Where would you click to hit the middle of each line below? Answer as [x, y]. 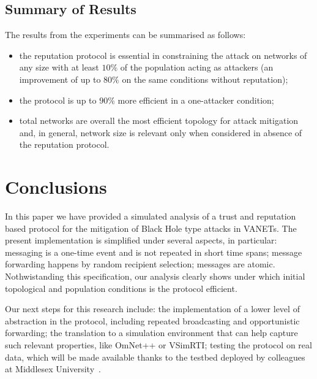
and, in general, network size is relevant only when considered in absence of [161, 132]
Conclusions [56, 187]
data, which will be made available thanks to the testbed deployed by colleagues [155, 357]
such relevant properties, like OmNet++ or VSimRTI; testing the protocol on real [158, 345]
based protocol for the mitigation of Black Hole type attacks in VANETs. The [151, 228]
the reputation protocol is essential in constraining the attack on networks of [163, 55]
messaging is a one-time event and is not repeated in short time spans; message [154, 252]
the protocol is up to [58, 100]
